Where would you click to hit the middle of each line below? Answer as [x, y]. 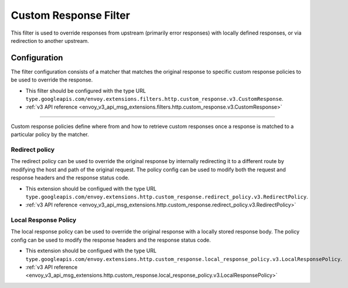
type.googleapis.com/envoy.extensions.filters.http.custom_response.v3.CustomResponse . [154, 99]
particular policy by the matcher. [50, 134]
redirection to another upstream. [50, 40]
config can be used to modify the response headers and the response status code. [111, 240]
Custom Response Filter [70, 15]
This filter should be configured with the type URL [86, 90]
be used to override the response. [52, 80]
